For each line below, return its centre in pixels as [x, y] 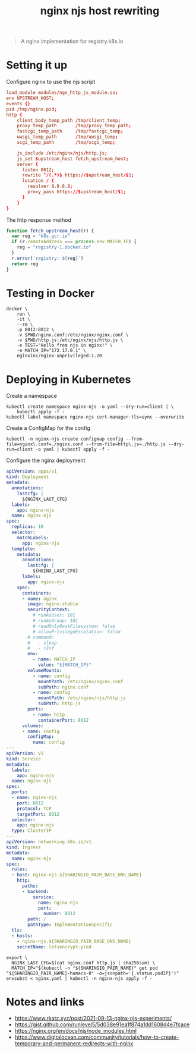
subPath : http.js [59, 704]
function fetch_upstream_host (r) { [50, 231]
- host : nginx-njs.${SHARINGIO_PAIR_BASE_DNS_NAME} [77, 875]
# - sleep [42, 643]
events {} [18, 103]
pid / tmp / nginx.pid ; [32, 109]
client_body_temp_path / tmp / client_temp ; [69, 120]
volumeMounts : [45, 670]
